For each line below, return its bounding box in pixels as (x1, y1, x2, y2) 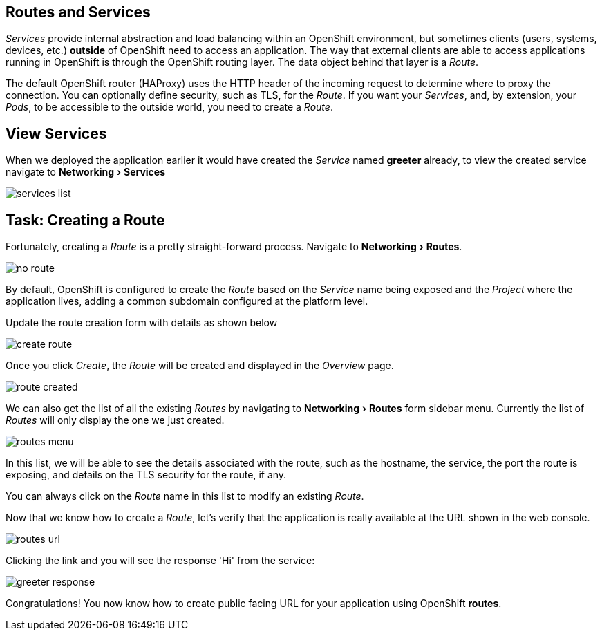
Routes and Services (6, 3, 151, 21)
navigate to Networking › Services (6, 166, 166, 178)
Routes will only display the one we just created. (6, 414, 225, 427)
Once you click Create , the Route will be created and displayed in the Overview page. (6, 359, 394, 372)
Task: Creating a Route (6, 211, 165, 229)
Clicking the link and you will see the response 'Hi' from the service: (6, 554, 315, 567)
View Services (6, 124, 107, 142)
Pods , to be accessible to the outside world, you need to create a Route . (6, 101, 333, 113)
